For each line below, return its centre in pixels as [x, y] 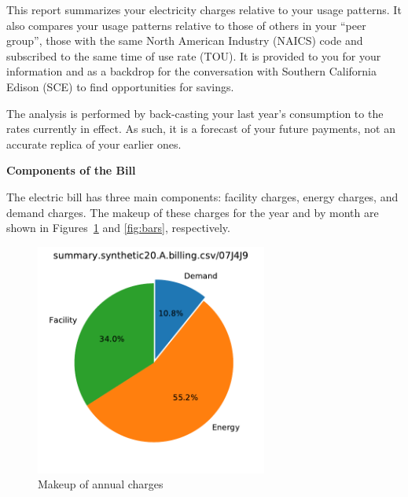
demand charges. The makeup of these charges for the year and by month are [193, 212]
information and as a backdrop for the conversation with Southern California [192, 71]
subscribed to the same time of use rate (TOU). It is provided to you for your [194, 55]
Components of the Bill [71, 170]
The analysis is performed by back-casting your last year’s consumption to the [195, 113]
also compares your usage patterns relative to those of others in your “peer [186, 25]
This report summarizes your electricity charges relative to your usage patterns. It [204, 9]
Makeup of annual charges [101, 484]
